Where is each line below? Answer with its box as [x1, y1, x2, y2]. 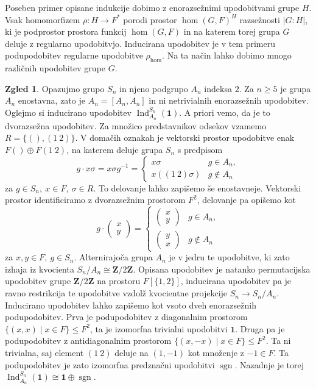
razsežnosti [239, 13, 280, 26]
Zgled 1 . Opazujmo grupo [5, 82, 105, 95]
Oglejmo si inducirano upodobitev [5, 105, 132, 118]
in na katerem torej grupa [183, 25, 280, 38]
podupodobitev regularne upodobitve [5, 49, 143, 62]
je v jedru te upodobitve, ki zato [169, 251, 290, 263]
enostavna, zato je [18, 94, 85, 107]
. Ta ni [265, 334, 291, 347]
